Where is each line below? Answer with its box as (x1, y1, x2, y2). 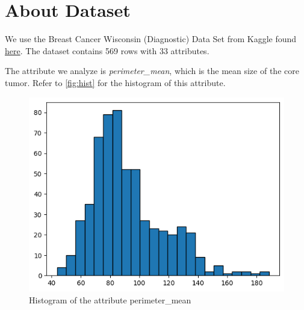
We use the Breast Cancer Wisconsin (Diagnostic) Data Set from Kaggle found (5, 33, 297, 45)
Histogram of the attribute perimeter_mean (29, 293, 191, 306)
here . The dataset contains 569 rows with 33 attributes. (5, 44, 209, 57)
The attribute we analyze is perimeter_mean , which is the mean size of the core (5, 64, 299, 77)
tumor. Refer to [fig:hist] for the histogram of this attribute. (5, 76, 226, 88)
